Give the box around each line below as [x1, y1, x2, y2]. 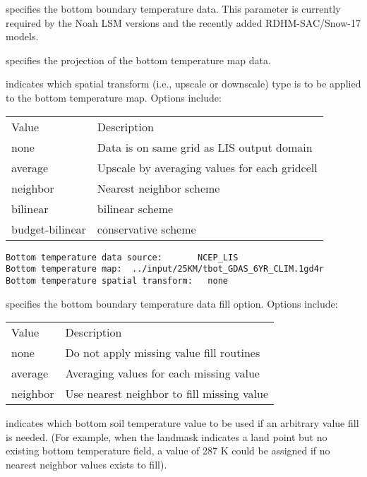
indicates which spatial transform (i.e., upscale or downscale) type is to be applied [6, 76, 361, 91]
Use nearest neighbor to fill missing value [65, 385, 269, 402]
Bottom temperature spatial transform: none [6, 275, 228, 286]
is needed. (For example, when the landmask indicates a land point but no [6, 429, 327, 444]
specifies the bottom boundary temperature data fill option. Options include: [6, 296, 338, 310]
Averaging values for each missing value [65, 365, 260, 382]
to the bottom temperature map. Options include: [6, 90, 222, 104]
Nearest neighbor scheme [97, 179, 220, 196]
